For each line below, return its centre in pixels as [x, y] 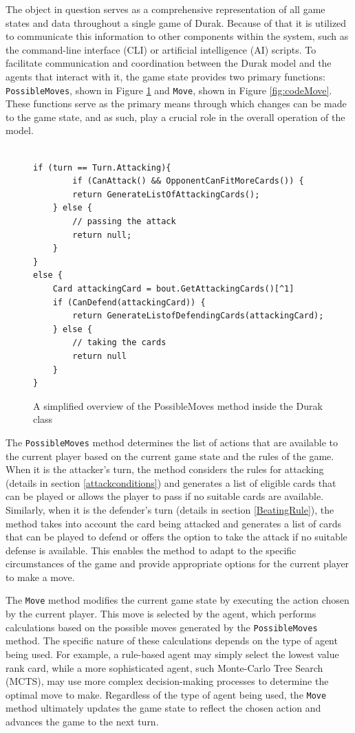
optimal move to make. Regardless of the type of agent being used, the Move [166, 694]
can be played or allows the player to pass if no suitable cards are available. [165, 496]
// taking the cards [119, 343]
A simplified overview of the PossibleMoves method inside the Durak [178, 405]
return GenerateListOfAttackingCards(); [166, 194]
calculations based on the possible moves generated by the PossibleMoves [162, 627]
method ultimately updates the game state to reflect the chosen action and [163, 708]
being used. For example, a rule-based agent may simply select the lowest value [172, 654]
